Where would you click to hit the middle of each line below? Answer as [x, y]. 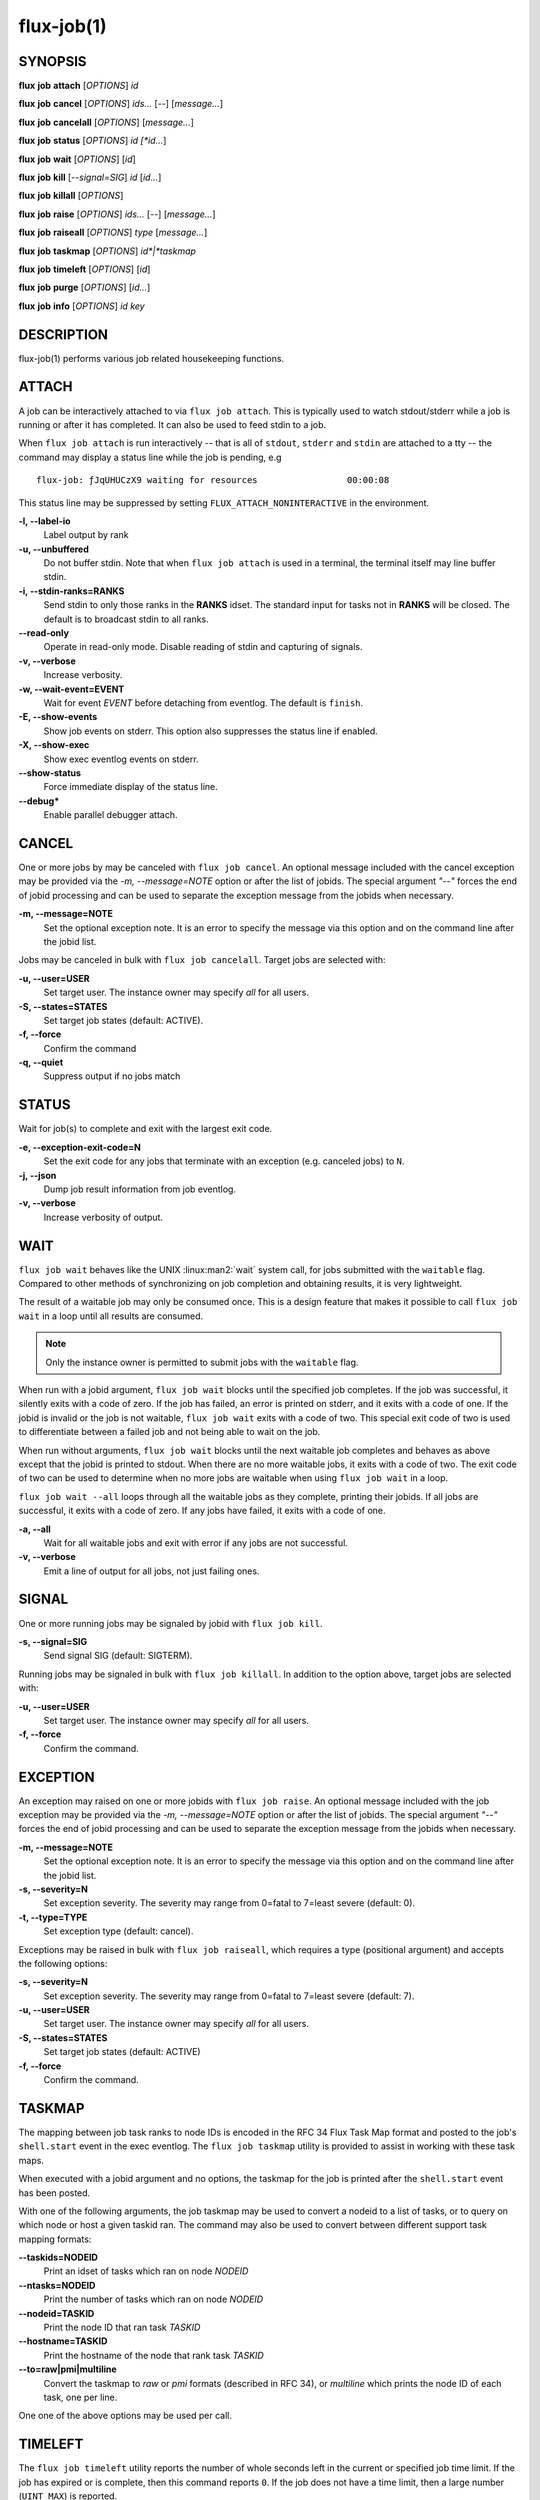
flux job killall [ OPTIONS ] [71, 196]
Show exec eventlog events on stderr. [121, 759]
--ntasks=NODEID [57, 2285]
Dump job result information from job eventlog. [140, 1189]
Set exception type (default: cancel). [118, 1931]
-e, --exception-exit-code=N [80, 1147]
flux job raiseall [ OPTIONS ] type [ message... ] [113, 232]
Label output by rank [86, 535]
